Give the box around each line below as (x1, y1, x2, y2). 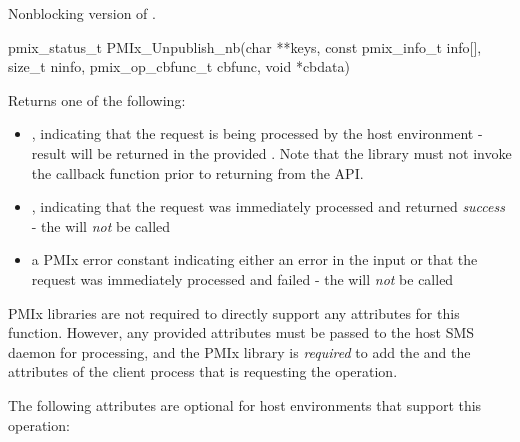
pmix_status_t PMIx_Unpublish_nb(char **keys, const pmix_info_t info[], (8, 36, 482, 57)
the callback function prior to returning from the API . (31, 162, 364, 183)
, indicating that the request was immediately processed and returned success (31, 196, 505, 217)
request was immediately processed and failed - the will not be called (31, 268, 454, 289)
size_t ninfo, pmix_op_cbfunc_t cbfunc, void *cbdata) (8, 56, 350, 77)
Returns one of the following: (8, 89, 186, 110)
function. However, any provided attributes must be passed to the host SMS (8, 322, 475, 343)
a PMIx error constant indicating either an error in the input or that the (31, 249, 478, 270)
